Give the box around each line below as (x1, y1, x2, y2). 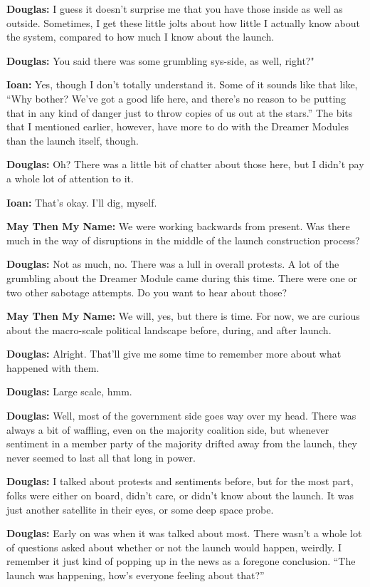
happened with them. (6, 360, 100, 375)
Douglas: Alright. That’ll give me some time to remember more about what (6, 346, 342, 361)
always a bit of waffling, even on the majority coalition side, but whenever (6, 422, 329, 437)
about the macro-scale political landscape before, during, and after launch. (6, 322, 332, 337)
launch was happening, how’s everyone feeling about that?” (6, 568, 265, 582)
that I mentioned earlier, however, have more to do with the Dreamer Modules (6, 119, 349, 134)
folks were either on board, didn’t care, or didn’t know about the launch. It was (6, 488, 354, 503)
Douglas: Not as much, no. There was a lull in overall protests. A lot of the (6, 256, 339, 271)
